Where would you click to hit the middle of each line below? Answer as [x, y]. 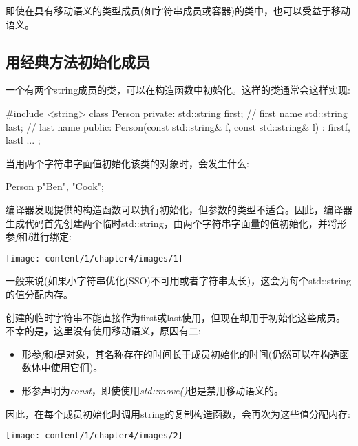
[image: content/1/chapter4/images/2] [94, 436]
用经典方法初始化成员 [78, 61]
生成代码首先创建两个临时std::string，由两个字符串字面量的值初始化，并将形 [176, 223]
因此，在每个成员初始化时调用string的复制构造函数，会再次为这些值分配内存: [178, 413]
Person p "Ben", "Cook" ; [55, 186]
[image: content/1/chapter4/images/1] [94, 258]
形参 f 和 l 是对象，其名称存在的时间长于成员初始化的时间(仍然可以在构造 [181, 353]
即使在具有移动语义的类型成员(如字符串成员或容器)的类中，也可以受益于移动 [178, 10]
